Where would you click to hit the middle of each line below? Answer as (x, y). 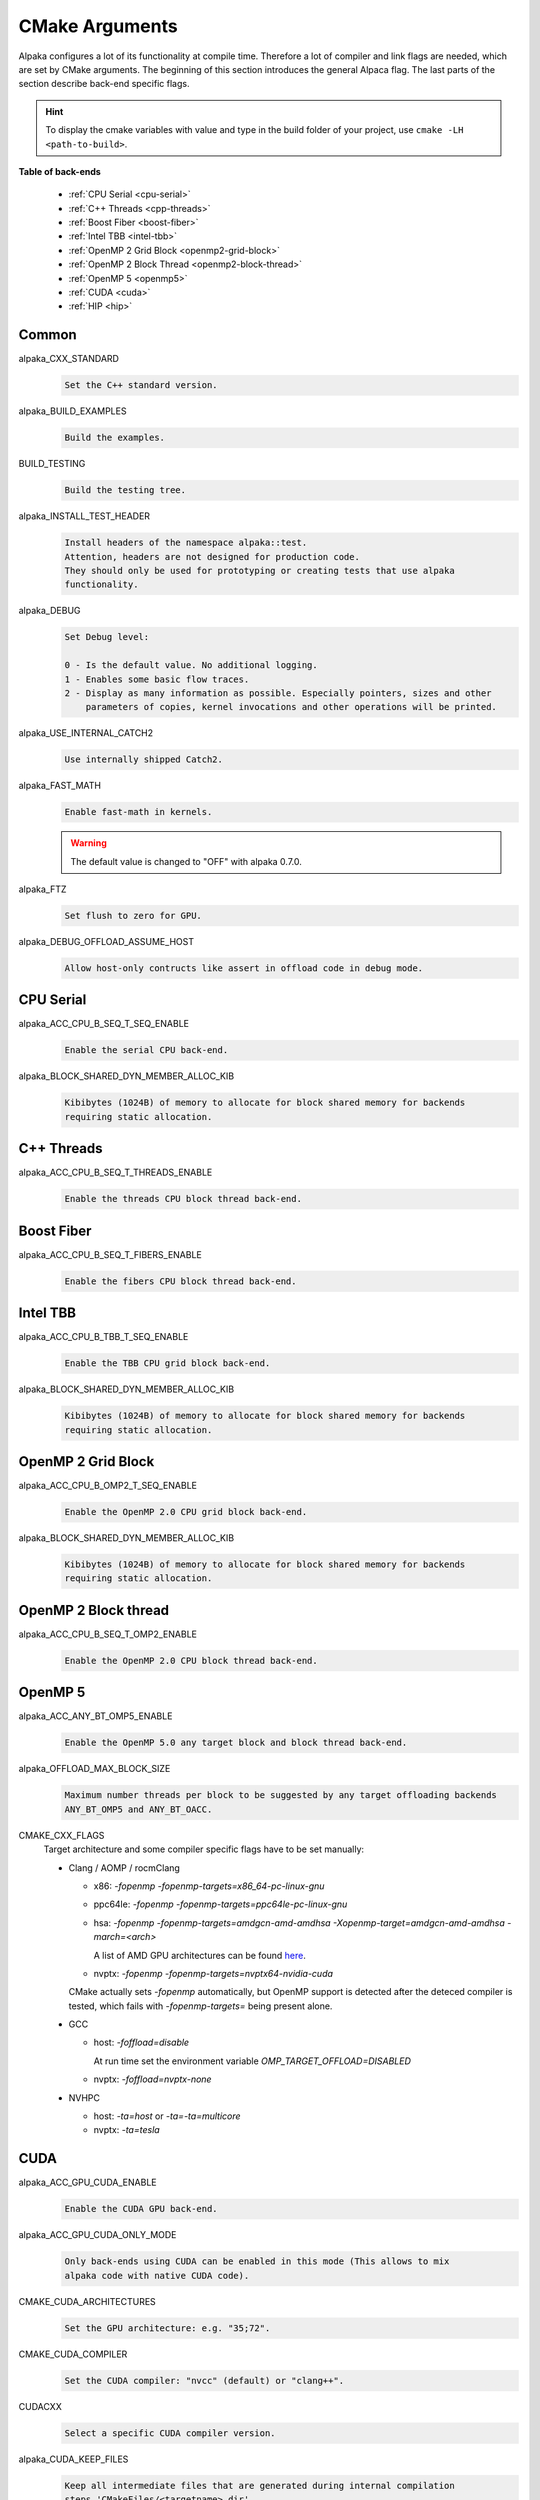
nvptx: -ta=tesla (126, 2130)
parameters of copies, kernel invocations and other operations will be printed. (291, 707)
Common (47, 335)
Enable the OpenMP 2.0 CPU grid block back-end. (186, 1512)
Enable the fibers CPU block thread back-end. (180, 1281)
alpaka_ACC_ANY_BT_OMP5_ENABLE (95, 1716)
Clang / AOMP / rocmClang (124, 1867)
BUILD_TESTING (52, 464)
